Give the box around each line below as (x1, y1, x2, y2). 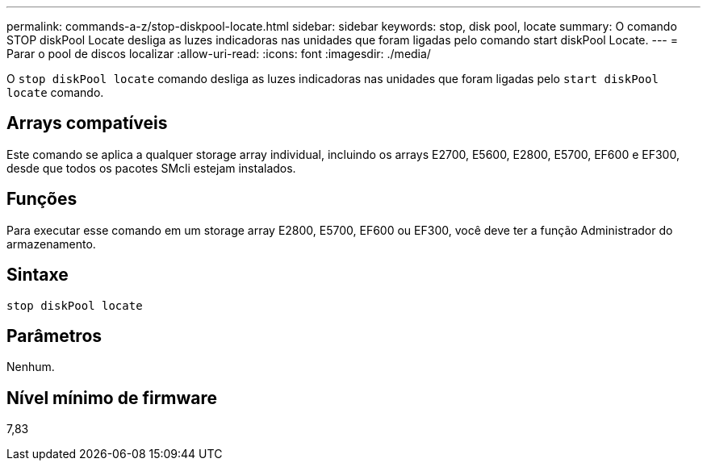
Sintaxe (6, 265, 69, 286)
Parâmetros (6, 325, 102, 346)
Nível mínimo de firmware (6, 387, 218, 408)
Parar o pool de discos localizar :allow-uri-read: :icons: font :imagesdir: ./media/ (6, 47, 431, 60)
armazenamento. (6, 236, 96, 251)
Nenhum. (6, 360, 55, 374)
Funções (6, 189, 77, 210)
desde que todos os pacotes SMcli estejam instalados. (6, 161, 296, 175)
